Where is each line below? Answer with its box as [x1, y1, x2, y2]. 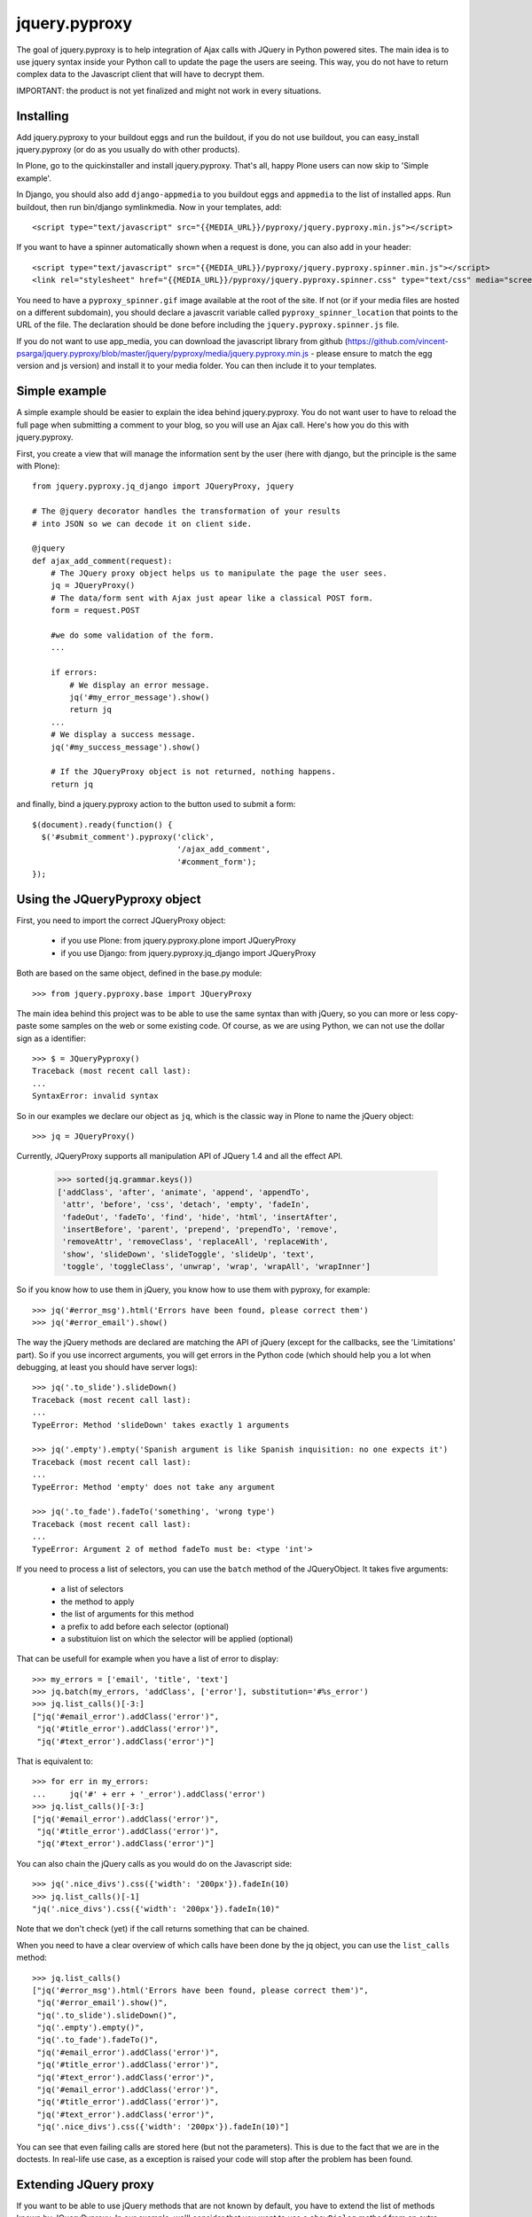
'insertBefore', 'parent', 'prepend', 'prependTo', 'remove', [62, 1224, 339, 1234]
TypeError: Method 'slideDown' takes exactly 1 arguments [32, 1420, 290, 1430]
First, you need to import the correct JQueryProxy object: [16, 914, 226, 926]
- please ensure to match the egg [310, 349, 433, 359]
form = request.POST [50, 606, 140, 615]
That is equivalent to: [16, 1756, 93, 1767]
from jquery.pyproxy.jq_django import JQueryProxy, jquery [32, 482, 294, 491]
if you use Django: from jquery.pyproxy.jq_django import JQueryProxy [60, 947, 317, 958]
